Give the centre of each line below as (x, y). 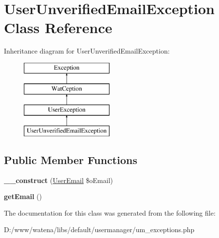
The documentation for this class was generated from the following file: (110, 213)
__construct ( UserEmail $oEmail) (58, 180)
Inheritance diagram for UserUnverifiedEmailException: (87, 51)
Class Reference (58, 27)
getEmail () (23, 196)
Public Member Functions (71, 160)
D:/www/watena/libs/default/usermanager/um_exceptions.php (99, 229)
